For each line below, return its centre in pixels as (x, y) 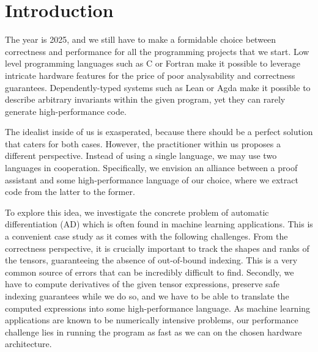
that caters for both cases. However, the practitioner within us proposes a (143, 143)
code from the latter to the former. (70, 192)
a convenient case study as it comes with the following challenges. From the (146, 236)
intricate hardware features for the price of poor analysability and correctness (150, 75)
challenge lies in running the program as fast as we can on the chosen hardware (153, 332)
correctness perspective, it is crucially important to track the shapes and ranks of (157, 248)
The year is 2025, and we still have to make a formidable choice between (141, 39)
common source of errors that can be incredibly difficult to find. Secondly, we (150, 272)
